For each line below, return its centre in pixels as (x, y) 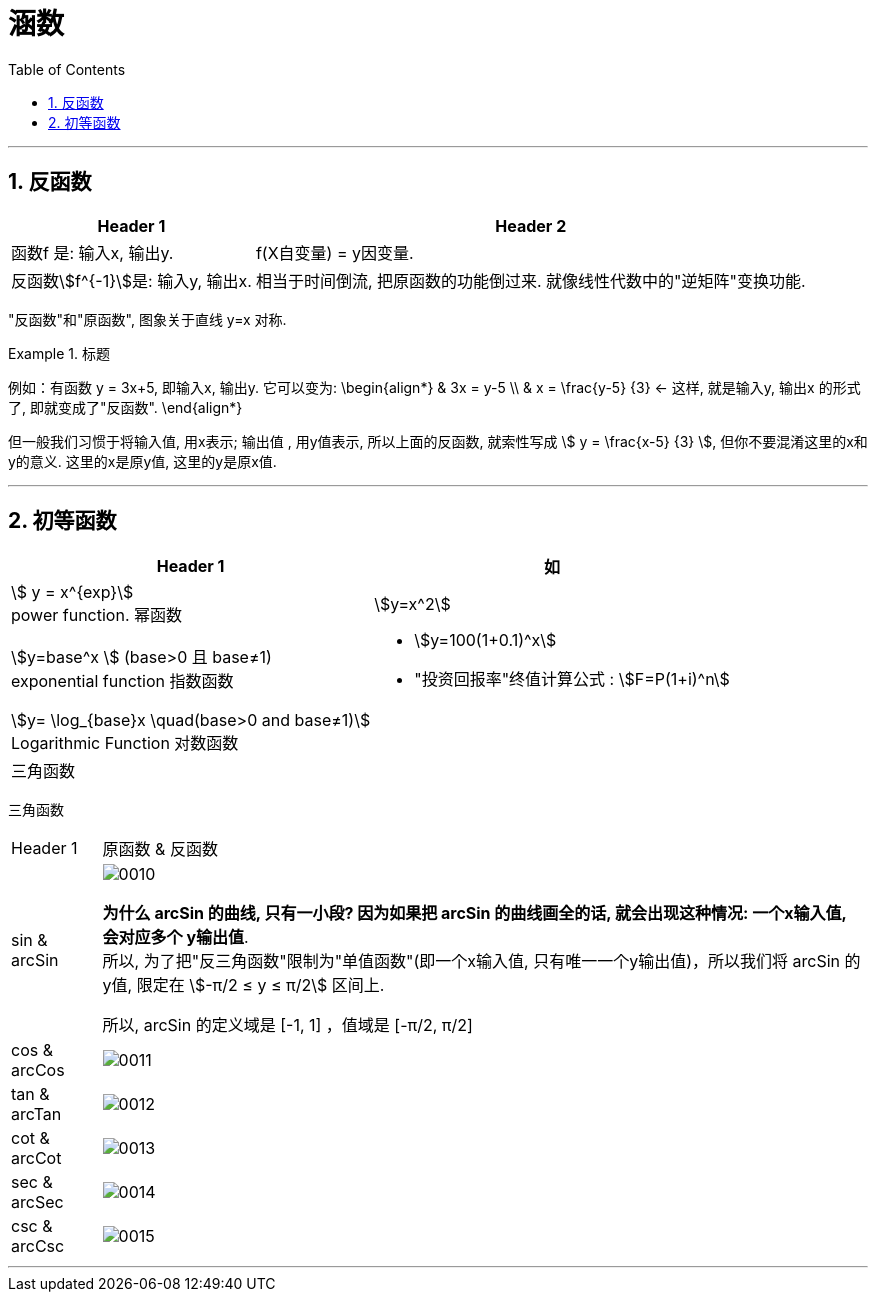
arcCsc (38, 1246)
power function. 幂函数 (97, 615)
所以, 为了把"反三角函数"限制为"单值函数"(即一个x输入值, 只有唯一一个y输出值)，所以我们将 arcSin (471, 961)
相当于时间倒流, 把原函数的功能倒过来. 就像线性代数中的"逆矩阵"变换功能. (530, 280)
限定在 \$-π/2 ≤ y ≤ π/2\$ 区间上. (260, 985)
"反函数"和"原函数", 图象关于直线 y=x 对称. (147, 319)
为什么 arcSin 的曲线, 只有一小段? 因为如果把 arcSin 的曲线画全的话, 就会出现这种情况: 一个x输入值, (474, 913)
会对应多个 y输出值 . (175, 937)
